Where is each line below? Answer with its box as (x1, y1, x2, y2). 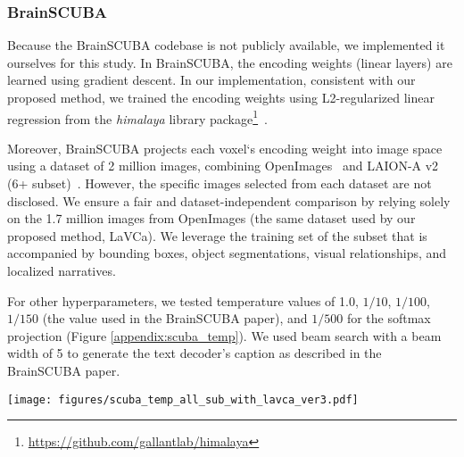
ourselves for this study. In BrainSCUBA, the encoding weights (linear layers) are (7, 53, 452, 71)
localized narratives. (7, 262, 116, 279)
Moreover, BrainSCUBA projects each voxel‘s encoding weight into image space (7, 138, 443, 157)
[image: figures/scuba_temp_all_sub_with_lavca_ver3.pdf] (7, 393, 359, 406)
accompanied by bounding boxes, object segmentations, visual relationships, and (7, 244, 447, 262)
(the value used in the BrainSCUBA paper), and (42, 309, 308, 328)
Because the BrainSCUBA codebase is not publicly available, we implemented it (7, 36, 445, 54)
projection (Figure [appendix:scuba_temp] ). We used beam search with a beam (7, 326, 442, 345)
